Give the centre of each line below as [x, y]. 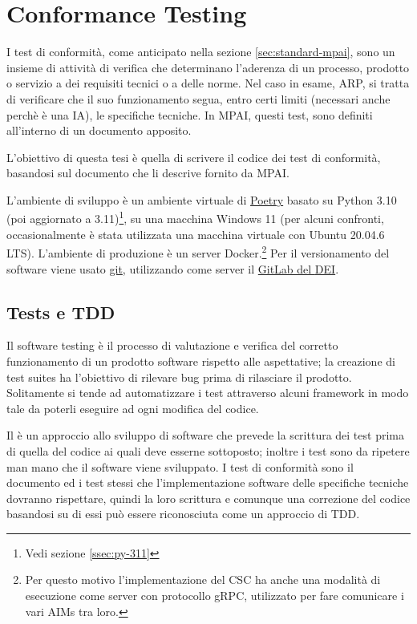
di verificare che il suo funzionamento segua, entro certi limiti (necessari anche [198, 98]
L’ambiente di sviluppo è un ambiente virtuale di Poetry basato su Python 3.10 [202, 199]
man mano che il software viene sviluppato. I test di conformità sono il [180, 466]
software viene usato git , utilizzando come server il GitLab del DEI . [173, 268]
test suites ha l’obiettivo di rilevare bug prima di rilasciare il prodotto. [179, 377]
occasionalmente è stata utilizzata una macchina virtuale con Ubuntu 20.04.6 [196, 234]
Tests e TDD [61, 312]
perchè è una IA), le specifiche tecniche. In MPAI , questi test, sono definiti [190, 114]
